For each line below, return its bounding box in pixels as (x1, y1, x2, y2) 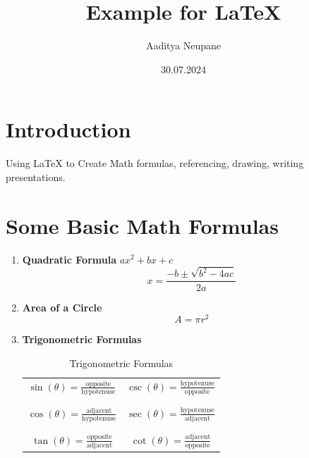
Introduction (6, 115, 131, 144)
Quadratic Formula (22, 252, 116, 266)
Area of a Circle (22, 299, 102, 314)
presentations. (6, 169, 66, 184)
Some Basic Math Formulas (6, 211, 279, 240)
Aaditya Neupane (145, 38, 222, 53)
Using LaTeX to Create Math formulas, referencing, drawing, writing (6, 156, 304, 171)
